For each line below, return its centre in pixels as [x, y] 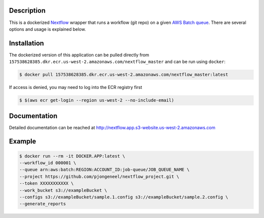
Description [27, 11]
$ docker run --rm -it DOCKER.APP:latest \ [72, 156]
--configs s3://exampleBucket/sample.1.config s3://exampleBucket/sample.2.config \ [124, 197]
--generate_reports [43, 204]
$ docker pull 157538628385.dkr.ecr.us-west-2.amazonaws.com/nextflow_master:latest [124, 75]
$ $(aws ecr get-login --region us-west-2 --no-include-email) [97, 100]
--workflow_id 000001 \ [48, 163]
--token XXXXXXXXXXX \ [46, 184]
